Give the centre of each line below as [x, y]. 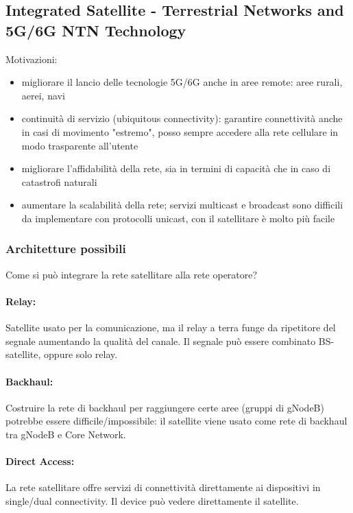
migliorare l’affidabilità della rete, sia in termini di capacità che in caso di [176, 168]
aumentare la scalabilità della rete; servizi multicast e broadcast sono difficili [182, 205]
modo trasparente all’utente [80, 145]
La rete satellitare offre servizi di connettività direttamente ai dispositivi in [163, 487]
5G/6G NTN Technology [96, 30]
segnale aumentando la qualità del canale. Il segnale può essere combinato [161, 341]
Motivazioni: [32, 59]
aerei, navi [43, 95]
